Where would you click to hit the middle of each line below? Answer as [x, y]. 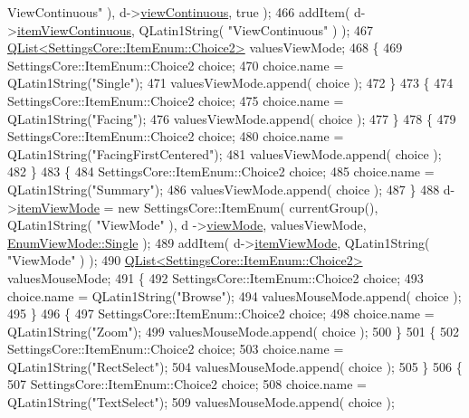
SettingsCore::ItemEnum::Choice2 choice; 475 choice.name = [176, 100]
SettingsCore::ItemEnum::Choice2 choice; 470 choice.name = [176, 65]
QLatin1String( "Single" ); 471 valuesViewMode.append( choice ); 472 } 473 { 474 [230, 83]
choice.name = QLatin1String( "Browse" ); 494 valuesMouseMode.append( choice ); [234, 295]
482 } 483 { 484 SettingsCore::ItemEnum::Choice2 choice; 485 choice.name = [221, 171]
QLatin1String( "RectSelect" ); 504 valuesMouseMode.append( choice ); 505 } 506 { [235, 366]
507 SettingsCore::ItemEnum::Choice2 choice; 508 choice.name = [187, 384]
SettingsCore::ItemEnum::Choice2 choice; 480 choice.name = [176, 136]
